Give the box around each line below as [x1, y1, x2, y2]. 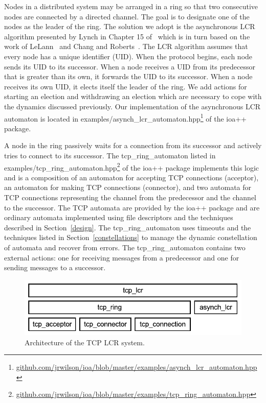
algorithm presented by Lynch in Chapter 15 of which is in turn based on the [4, 31, 250, 41]
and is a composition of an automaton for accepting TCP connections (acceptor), [4, 172, 259, 182]
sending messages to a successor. [4, 262, 106, 273]
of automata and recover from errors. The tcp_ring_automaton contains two [4, 242, 246, 252]
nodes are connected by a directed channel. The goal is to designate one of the [4, 11, 250, 21]
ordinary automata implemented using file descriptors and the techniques [4, 212, 233, 223]
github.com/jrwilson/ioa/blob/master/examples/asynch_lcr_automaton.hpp [16, 362, 257, 372]
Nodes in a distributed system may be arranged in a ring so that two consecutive [4, 1, 258, 11]
